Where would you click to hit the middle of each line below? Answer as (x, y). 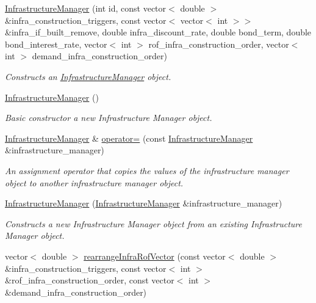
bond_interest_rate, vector (56, 44)
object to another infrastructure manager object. (94, 182)
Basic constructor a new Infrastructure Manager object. (109, 118)
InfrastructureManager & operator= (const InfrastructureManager (129, 138)
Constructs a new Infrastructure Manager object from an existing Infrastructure (154, 223)
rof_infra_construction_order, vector (219, 44)
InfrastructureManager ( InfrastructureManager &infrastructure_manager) (144, 203)
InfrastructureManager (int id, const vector (86, 8)
